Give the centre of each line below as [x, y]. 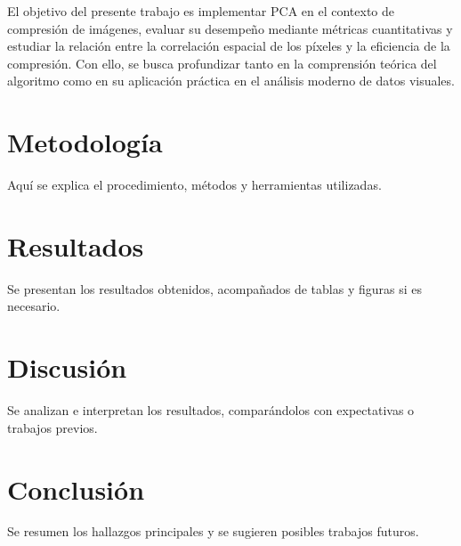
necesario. [34, 306]
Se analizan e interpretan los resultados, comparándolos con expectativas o [211, 410]
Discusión [67, 367]
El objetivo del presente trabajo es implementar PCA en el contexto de [201, 11]
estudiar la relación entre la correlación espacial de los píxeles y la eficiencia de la [229, 46]
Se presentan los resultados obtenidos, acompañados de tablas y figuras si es [214, 288]
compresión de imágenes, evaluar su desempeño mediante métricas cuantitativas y [230, 28]
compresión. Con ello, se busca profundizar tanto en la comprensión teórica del [222, 63]
